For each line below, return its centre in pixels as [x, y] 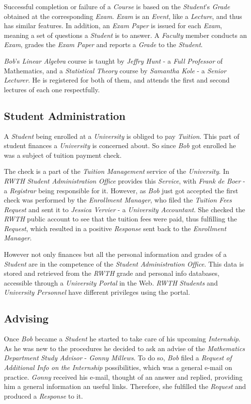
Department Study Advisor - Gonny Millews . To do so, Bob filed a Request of [118, 358]
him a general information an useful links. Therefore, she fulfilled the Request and [125, 386]
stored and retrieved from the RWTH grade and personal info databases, [112, 273]
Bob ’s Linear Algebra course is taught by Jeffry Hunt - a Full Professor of [113, 60]
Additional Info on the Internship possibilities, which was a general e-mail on [118, 367]
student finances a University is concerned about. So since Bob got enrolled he [120, 145]
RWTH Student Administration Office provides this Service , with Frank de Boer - [125, 180]
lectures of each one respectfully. [52, 89]
